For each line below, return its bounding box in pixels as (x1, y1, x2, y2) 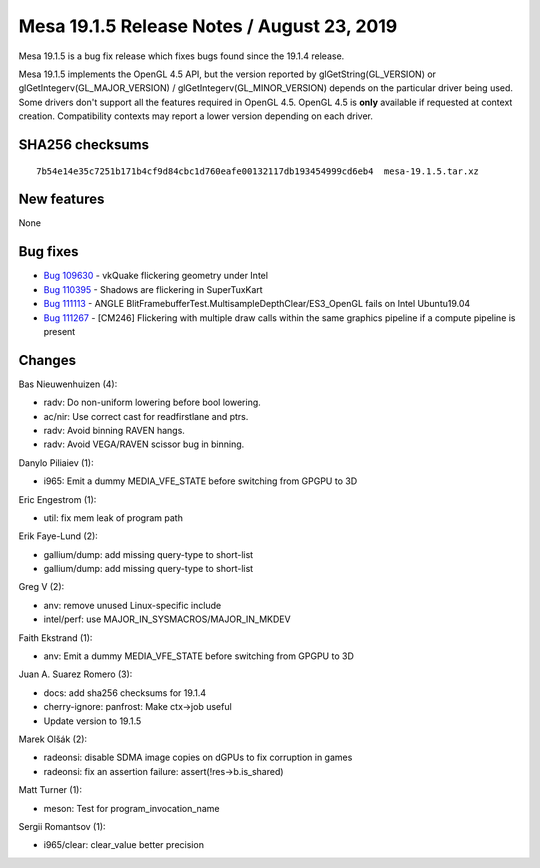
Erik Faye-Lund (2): (18, 530, 99, 542)
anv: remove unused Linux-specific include (43, 599, 222, 611)
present (43, 325, 76, 337)
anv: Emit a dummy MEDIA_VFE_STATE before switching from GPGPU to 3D (43, 650, 354, 662)
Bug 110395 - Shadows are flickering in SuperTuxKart (43, 283, 264, 295)
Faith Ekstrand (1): (18, 631, 93, 644)
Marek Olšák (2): (18, 733, 88, 745)
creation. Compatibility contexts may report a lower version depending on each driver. (18, 110, 374, 122)
